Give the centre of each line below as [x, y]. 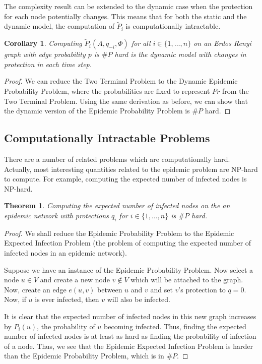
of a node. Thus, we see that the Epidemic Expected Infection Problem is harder [129, 346]
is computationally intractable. [173, 26]
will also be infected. [139, 299]
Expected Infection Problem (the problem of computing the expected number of [128, 243]
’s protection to [202, 289]
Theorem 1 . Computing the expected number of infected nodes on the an [117, 205]
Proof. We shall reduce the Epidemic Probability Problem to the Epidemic [119, 233]
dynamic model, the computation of [59, 26]
